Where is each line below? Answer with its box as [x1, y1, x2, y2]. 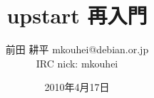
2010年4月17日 [44, 80, 110, 94]
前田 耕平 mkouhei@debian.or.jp [5, 42, 149, 57]
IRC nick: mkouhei [36, 55, 118, 70]
